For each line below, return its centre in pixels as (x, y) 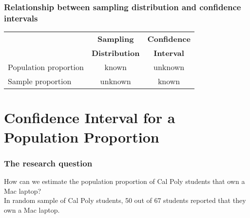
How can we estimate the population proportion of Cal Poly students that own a (125, 181)
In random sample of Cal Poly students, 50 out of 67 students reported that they (125, 200)
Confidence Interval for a (90, 118)
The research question (48, 163)
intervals (21, 18)
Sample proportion (40, 81)
